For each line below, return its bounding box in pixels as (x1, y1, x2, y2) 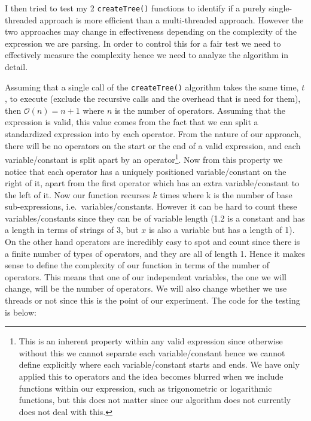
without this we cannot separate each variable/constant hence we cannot (19, 346, 285, 359)
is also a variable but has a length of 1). (148, 223, 295, 236)
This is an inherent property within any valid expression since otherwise (19, 335, 283, 347)
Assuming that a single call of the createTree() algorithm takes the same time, (5, 80, 299, 93)
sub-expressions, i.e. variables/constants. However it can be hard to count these (5, 200, 297, 213)
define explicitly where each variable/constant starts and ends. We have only (19, 358, 300, 371)
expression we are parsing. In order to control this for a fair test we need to (5, 37, 281, 49)
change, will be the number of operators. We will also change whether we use (5, 282, 287, 295)
